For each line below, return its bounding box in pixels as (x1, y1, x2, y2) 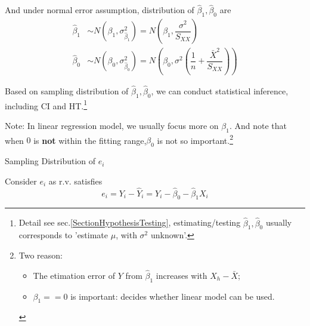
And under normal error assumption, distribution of (5, 4, 194, 16)
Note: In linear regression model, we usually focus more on (5, 119, 219, 131)
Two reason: (18, 248, 63, 261)
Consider (5, 174, 37, 187)
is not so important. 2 (157, 132, 233, 146)
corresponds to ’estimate (18, 229, 108, 241)
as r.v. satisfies (48, 174, 103, 187)
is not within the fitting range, (33, 134, 147, 146)
